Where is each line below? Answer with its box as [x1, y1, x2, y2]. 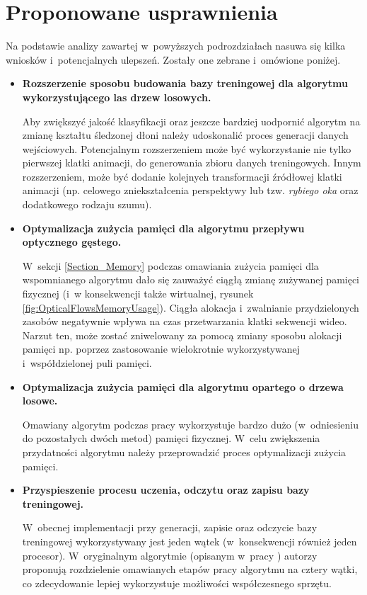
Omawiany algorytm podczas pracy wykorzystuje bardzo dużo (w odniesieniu [22, 416, 359, 431]
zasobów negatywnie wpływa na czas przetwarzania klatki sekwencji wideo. [22, 314, 347, 329]
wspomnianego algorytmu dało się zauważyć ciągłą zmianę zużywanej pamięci [22, 272, 360, 287]
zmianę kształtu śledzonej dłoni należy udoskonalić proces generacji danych [22, 127, 349, 142]
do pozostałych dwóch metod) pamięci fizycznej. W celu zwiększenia [22, 431, 320, 446]
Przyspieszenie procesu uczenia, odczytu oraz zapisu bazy [22, 482, 310, 497]
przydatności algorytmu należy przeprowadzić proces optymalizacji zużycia [22, 444, 346, 459]
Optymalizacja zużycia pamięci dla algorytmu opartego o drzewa [22, 379, 344, 394]
